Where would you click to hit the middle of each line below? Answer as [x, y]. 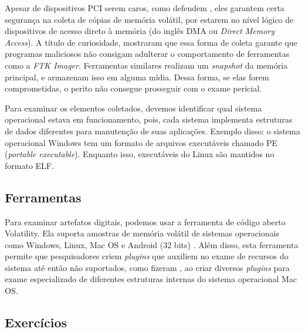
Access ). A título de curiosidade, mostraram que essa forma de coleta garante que [151, 42]
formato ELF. [29, 165]
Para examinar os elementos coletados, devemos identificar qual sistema [133, 108]
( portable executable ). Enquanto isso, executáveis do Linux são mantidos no [140, 154]
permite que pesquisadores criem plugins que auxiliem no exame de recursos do [147, 256]
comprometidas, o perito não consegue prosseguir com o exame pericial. [133, 88]
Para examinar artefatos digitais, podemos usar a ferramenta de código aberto [145, 221]
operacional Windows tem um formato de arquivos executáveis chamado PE [141, 142]
